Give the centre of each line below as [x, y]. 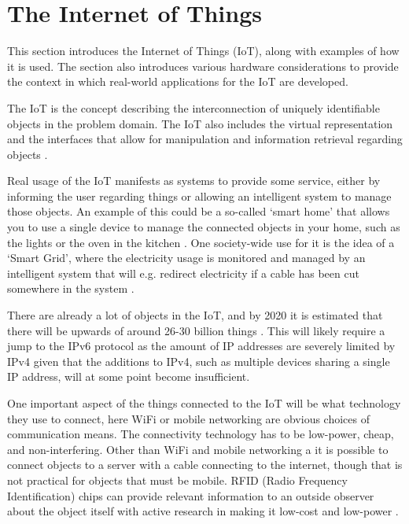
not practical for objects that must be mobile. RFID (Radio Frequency [177, 480]
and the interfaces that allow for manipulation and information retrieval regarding [205, 139]
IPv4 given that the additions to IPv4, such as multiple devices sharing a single [199, 361]
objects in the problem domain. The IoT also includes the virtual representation [200, 123]
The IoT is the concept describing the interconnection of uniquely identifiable [193, 107]
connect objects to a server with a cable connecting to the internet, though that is [205, 465]
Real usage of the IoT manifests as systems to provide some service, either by [194, 181]
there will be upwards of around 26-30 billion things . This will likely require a [196, 330]
